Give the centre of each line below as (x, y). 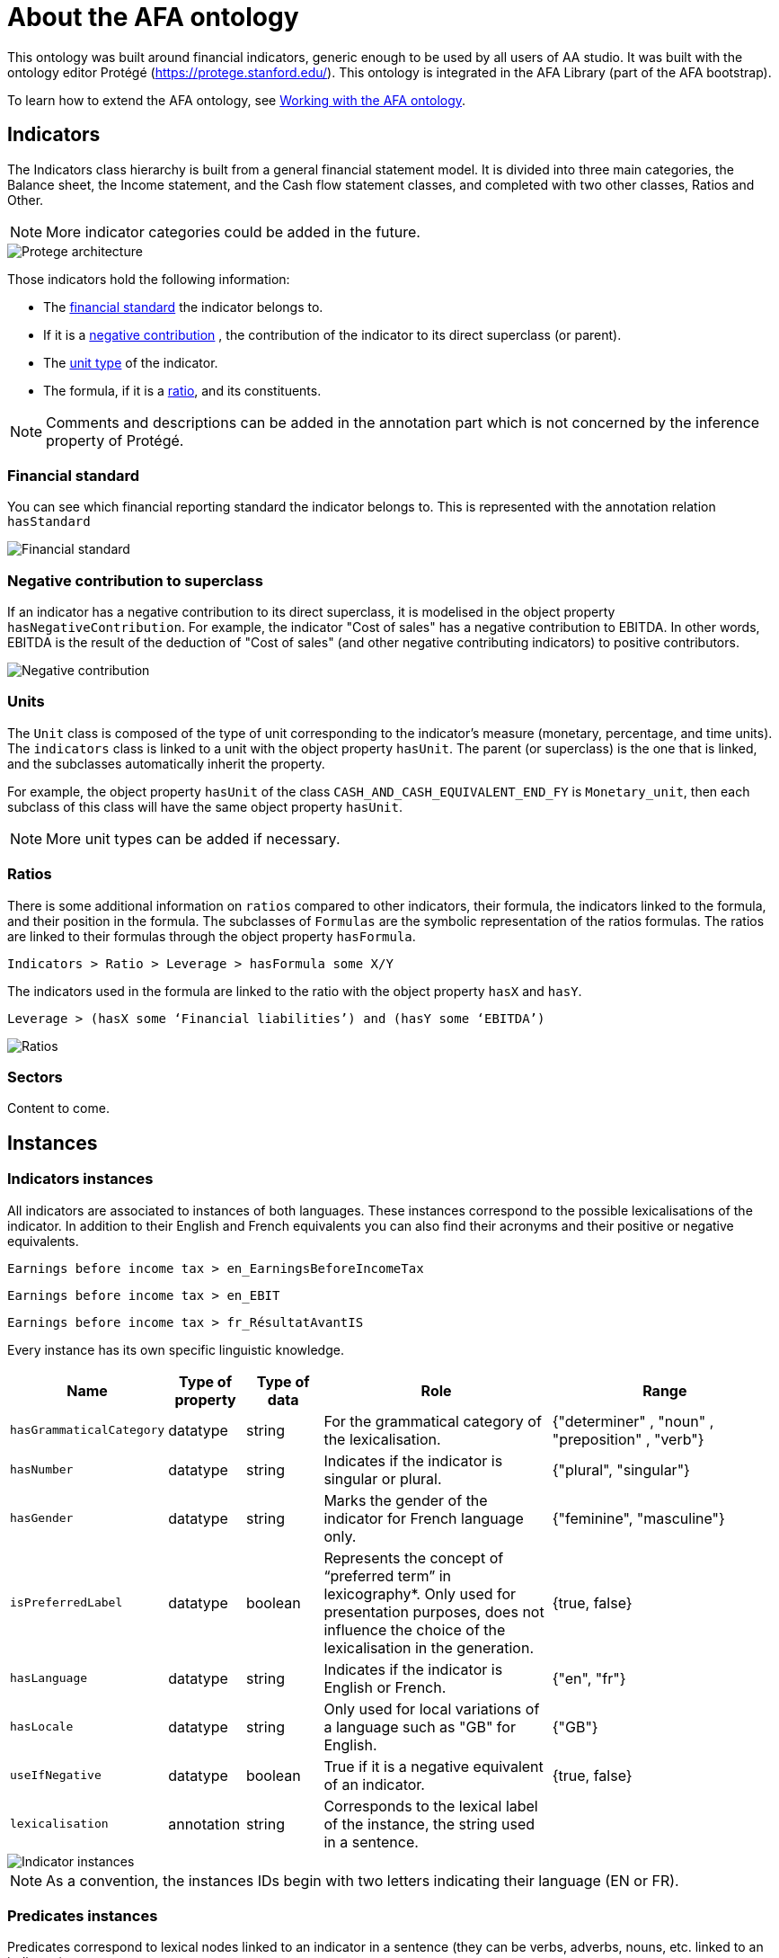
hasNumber (42, 1470)
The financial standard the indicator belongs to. (183, 307)
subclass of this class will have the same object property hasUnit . (205, 806)
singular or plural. (383, 1478)
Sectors (35, 1077)
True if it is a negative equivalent (434, 1766)
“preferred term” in (388, 1575)
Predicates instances (83, 1915)
